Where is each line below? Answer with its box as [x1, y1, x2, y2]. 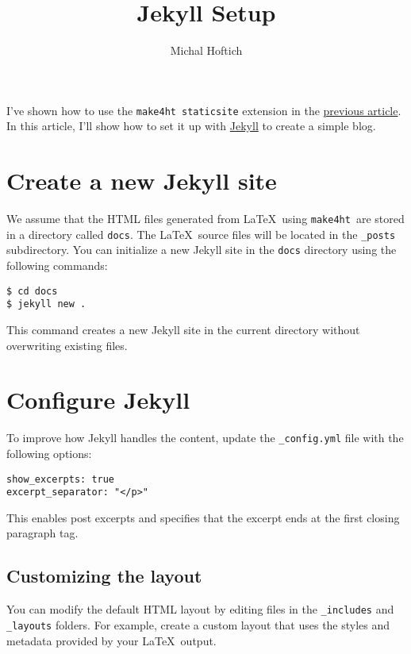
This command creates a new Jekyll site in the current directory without [6, 321, 360, 337]
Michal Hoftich [170, 42, 243, 59]
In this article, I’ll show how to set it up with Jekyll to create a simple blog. [6, 117, 376, 134]
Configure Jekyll [6, 383, 190, 416]
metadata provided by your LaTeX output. [6, 632, 217, 648]
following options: [6, 444, 92, 461]
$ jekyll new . [6, 298, 86, 310]
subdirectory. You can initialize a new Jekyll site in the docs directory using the [6, 241, 397, 258]
